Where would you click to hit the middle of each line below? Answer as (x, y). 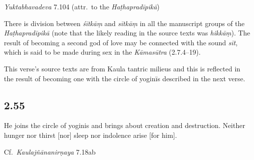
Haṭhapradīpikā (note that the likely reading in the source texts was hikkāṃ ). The (127, 33)
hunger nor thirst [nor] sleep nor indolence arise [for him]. (91, 135)
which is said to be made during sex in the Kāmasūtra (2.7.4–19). (102, 52)
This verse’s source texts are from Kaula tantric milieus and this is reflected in (122, 68)
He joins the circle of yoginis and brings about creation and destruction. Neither (125, 125)
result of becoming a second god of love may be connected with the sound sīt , (121, 42)
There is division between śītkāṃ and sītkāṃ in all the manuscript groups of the (124, 23)
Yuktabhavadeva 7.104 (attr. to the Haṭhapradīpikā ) (82, 6)
